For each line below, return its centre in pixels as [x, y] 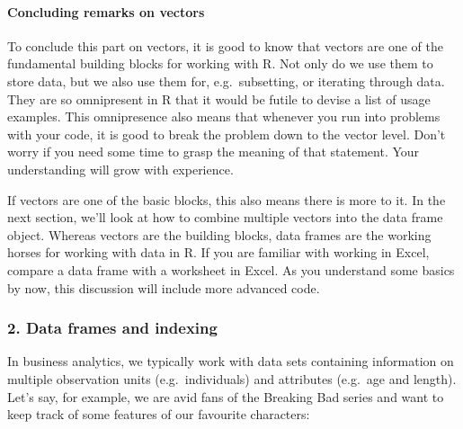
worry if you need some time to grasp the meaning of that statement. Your [214, 152]
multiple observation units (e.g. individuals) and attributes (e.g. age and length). [232, 378]
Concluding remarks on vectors [106, 11]
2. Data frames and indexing [112, 328]
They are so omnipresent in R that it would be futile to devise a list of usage [219, 98]
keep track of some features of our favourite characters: [159, 414]
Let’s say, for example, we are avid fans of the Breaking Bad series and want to [226, 396]
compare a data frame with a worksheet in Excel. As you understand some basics [231, 269]
